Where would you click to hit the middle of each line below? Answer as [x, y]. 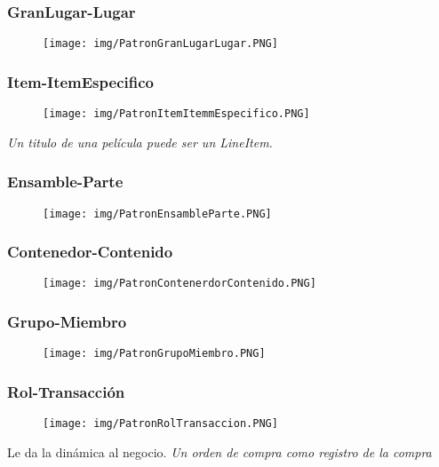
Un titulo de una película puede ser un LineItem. [140, 142]
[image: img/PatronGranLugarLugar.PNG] [160, 44]
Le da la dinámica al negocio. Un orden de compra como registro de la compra [219, 451]
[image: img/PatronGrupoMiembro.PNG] [154, 354]
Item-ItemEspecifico [80, 81]
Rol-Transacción [66, 391]
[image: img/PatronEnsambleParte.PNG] [157, 214]
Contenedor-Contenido [90, 252]
